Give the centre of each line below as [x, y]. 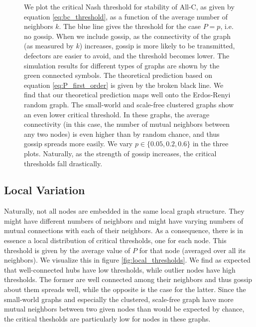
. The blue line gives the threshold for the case [130, 26]
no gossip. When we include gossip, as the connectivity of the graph [127, 36]
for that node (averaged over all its [192, 250]
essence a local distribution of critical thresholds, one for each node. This [115, 240]
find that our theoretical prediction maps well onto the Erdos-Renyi [127, 95]
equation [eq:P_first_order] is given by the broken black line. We [124, 85]
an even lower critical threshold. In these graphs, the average [117, 114]
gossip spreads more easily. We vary [78, 144]
